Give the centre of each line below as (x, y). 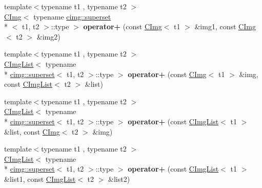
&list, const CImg (32, 131)
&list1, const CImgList (40, 178)
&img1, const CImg (225, 26)
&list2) (119, 178)
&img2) (48, 36)
